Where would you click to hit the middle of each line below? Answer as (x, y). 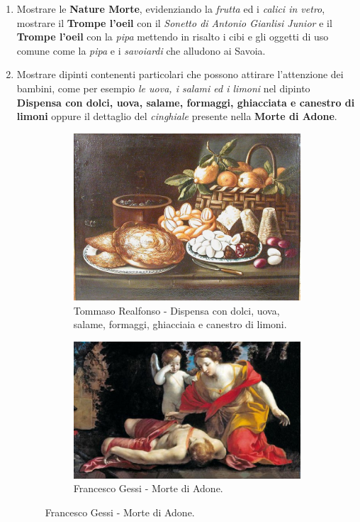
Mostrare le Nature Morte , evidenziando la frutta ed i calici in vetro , (171, 9)
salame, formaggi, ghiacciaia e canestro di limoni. (180, 324)
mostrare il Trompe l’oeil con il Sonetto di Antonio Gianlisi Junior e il (174, 22)
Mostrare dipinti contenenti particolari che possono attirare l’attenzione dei (180, 74)
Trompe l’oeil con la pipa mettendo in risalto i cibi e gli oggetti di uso (173, 37)
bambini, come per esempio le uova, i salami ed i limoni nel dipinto (163, 88)
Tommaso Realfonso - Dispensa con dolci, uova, (176, 310)
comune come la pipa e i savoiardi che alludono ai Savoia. (141, 50)
